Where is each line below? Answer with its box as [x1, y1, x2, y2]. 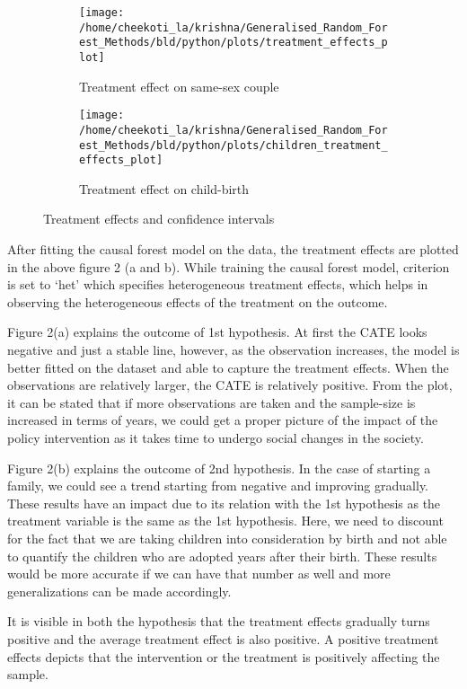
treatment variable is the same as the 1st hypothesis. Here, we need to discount [7, 511, 444, 530]
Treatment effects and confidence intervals [43, 209, 275, 228]
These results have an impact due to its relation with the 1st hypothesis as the [7, 493, 441, 512]
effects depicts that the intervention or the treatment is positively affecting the [7, 647, 440, 666]
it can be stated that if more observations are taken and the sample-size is [7, 393, 416, 411]
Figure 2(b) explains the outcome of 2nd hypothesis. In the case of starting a [7, 458, 431, 477]
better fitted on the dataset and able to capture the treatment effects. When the [7, 358, 449, 376]
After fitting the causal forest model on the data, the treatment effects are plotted [7, 240, 459, 259]
